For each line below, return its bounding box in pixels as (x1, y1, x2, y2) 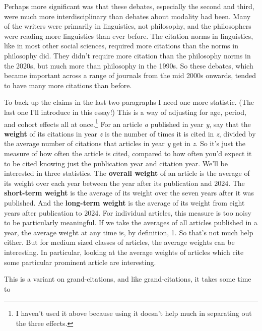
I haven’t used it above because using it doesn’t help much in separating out (16, 308, 252, 318)
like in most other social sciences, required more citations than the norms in (4, 40, 238, 51)
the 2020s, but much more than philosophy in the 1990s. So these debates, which (4, 60, 253, 71)
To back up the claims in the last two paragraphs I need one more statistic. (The (4, 97, 254, 107)
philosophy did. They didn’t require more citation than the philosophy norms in (4, 50, 251, 60)
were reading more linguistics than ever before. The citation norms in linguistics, (4, 30, 253, 41)
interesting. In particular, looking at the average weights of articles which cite (4, 246, 244, 257)
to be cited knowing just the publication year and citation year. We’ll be (4, 158, 228, 168)
